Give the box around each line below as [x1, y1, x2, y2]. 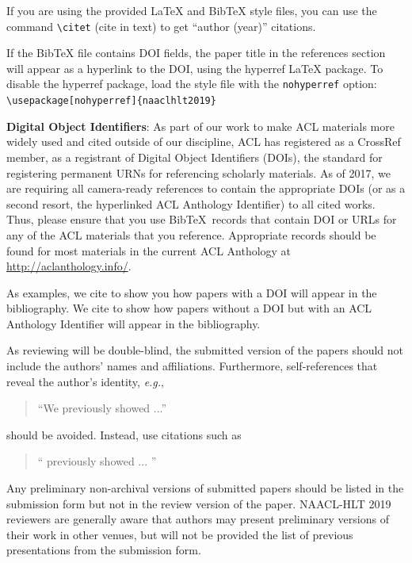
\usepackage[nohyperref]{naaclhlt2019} [6, 95, 216, 107]
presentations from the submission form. [6, 542, 201, 558]
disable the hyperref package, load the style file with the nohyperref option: [6, 75, 377, 92]
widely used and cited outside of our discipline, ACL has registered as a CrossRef [6, 133, 401, 150]
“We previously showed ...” [37, 400, 167, 416]
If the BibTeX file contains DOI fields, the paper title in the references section [6, 44, 386, 61]
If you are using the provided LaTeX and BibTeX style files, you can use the [6, 2, 377, 18]
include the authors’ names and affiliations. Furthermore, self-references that [6, 358, 378, 374]
